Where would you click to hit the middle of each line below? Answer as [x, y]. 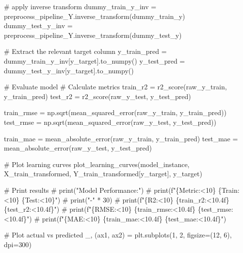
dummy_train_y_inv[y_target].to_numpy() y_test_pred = [95, 60]
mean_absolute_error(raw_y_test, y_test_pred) [78, 148]
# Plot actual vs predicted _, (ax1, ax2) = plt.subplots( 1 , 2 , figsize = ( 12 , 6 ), [118, 235]
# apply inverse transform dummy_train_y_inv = [80, 6]
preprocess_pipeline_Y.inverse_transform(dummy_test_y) [93, 35]
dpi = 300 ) [18, 244]
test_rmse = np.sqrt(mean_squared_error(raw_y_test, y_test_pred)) [110, 122]
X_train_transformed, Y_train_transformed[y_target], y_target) [103, 174]
